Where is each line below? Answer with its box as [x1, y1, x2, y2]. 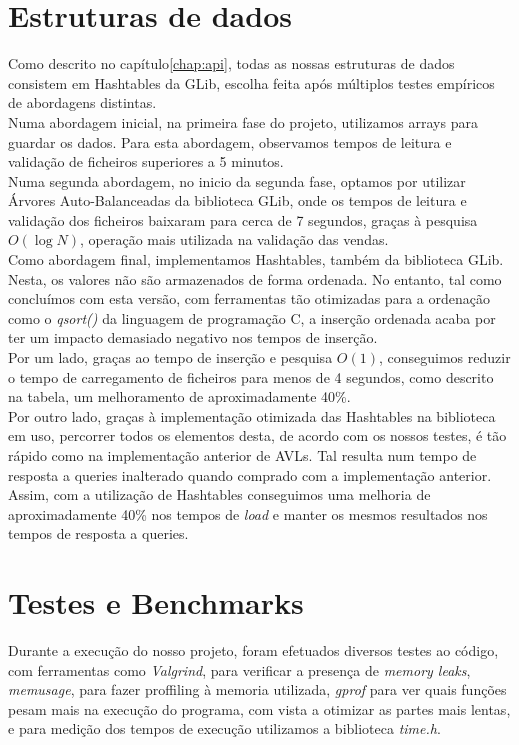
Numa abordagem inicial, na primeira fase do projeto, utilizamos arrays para [8, 111, 478, 132]
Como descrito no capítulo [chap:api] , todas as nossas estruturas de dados [8, 53, 455, 74]
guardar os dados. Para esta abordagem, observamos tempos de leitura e [8, 131, 452, 152]
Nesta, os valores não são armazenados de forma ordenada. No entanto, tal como [8, 268, 502, 289]
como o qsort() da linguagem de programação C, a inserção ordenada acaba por [8, 307, 496, 328]
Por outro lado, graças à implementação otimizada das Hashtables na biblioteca [8, 405, 496, 426]
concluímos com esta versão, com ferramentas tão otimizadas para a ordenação [8, 288, 490, 309]
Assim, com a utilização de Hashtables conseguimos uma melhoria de [8, 484, 431, 505]
